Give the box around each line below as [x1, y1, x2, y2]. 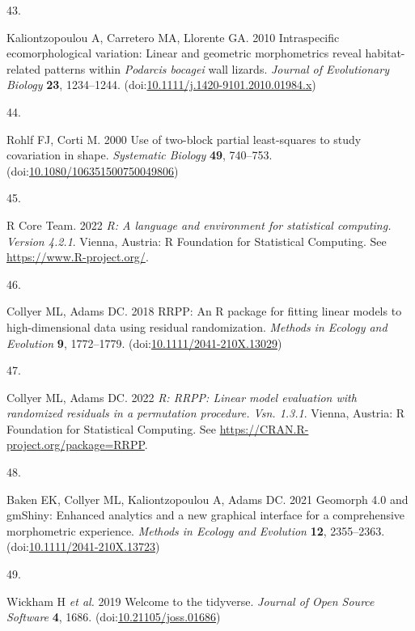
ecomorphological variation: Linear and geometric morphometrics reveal [6, 44, 362, 61]
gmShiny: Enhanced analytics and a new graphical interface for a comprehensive [6, 506, 405, 523]
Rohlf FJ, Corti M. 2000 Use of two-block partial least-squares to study [6, 130, 362, 147]
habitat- [365, 44, 405, 61]
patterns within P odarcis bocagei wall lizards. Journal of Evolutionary [44, 60, 389, 77]
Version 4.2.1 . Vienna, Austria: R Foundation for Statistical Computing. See [6, 232, 387, 249]
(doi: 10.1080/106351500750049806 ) [6, 162, 179, 179]
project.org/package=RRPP [6, 436, 145, 453]
